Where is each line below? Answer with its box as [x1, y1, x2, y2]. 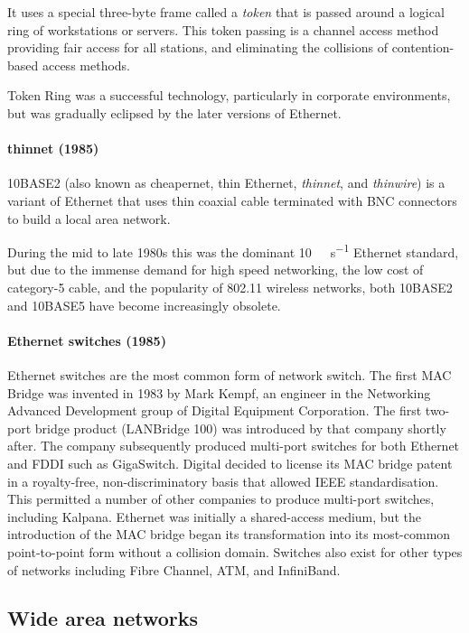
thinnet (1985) [7, 139, 99, 158]
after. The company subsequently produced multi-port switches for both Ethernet [7, 436, 460, 455]
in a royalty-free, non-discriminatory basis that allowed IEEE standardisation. [7, 471, 439, 490]
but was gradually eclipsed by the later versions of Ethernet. [7, 103, 342, 122]
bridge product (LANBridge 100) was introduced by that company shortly [34, 418, 446, 437]
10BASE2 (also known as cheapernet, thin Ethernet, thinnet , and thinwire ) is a [7, 173, 446, 192]
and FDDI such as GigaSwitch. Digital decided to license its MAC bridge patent [7, 453, 453, 472]
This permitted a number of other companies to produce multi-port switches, [7, 489, 435, 508]
